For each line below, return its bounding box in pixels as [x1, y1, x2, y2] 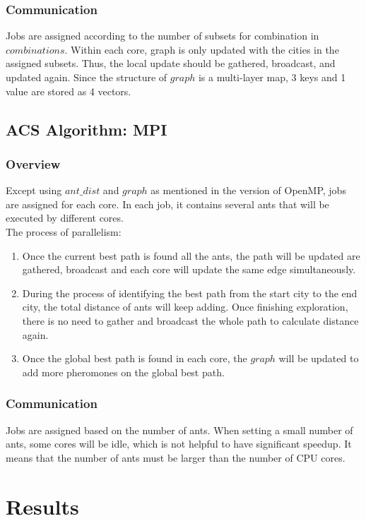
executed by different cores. [6, 210, 124, 225]
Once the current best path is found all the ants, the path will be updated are [22, 248, 360, 263]
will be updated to [278, 351, 359, 366]
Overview [6, 155, 61, 172]
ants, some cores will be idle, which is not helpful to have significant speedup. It [6, 436, 352, 451]
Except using [6, 183, 62, 198]
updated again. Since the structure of [6, 70, 167, 84]
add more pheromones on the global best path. [22, 364, 225, 379]
